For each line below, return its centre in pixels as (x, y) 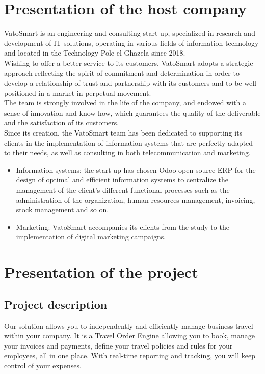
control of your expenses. (43, 365)
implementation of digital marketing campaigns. (91, 237)
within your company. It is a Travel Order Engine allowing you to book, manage (130, 336)
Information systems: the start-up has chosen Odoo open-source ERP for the (136, 169)
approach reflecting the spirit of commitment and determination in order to (122, 73)
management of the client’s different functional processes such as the (123, 190)
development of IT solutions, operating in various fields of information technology (131, 43)
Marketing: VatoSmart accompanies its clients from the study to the (123, 226)
